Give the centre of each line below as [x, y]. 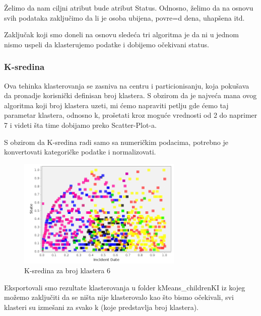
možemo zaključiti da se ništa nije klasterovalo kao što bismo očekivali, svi [119, 297]
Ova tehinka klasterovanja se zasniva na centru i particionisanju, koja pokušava [127, 85]
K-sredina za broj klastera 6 [67, 270]
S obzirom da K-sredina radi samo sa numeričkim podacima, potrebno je [116, 142]
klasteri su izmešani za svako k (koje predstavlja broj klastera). [101, 307]
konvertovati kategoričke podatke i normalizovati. [80, 152]
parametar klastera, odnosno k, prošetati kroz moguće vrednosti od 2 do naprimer [131, 115]
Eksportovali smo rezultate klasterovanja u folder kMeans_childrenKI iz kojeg [125, 287]
